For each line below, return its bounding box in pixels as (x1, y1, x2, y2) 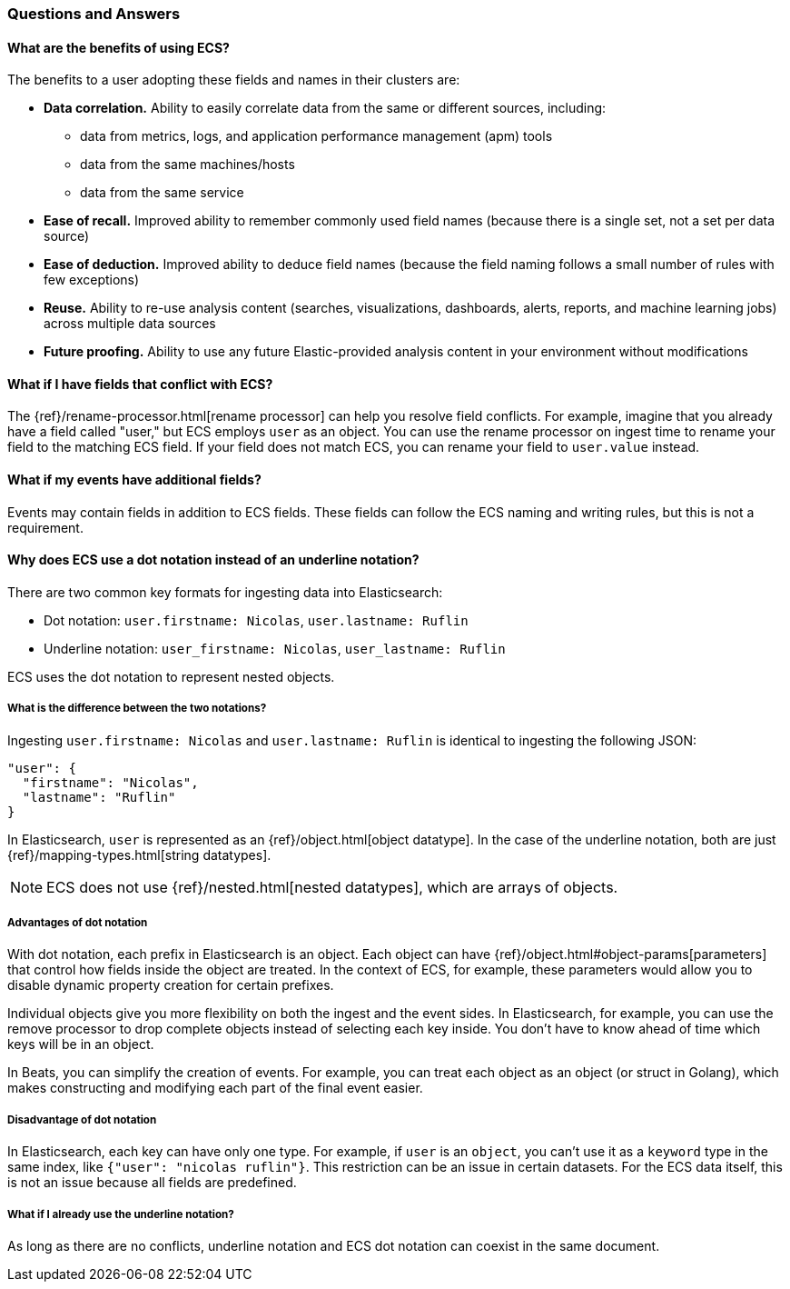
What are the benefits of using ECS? (7, 39, 230, 55)
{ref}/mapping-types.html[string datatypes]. (7, 846, 272, 863)
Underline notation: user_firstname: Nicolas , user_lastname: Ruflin (44, 640, 506, 656)
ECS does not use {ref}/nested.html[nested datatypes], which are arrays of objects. (46, 877, 618, 896)
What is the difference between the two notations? (7, 702, 267, 715)
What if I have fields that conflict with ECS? (7, 375, 273, 392)
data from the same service (80, 185, 244, 201)
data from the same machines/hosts (80, 156, 295, 173)
